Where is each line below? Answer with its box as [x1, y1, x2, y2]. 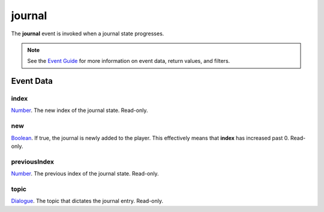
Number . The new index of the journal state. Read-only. [11, 107, 148, 114]
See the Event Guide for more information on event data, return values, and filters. [27, 57, 230, 65]
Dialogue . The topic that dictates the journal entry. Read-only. [11, 198, 164, 205]
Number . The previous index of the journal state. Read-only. [11, 170, 159, 177]
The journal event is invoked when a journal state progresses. [11, 30, 164, 37]
